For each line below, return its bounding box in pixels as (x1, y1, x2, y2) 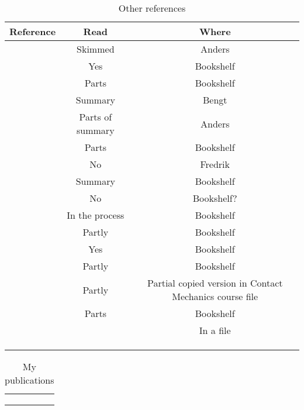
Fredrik (200, 157, 230, 171)
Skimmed (77, 42, 115, 56)
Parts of (79, 110, 112, 123)
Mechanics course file (172, 290, 258, 303)
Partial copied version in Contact (147, 276, 283, 290)
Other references (118, 1, 186, 15)
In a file (199, 323, 231, 337)
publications (5, 373, 54, 387)
